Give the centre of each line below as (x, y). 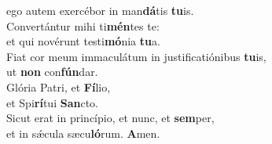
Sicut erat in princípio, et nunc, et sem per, (110, 118)
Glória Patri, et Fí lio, (59, 86)
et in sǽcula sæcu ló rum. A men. (83, 133)
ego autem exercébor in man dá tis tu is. (100, 10)
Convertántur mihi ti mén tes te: (83, 25)
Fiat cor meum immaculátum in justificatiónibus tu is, (136, 56)
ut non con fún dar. (52, 72)
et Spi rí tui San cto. (52, 102)
